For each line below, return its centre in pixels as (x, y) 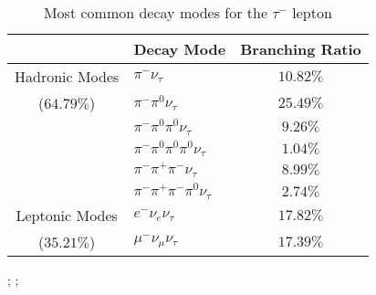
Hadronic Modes (67, 76)
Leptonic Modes (67, 215)
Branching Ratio (301, 49)
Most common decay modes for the (156, 12)
